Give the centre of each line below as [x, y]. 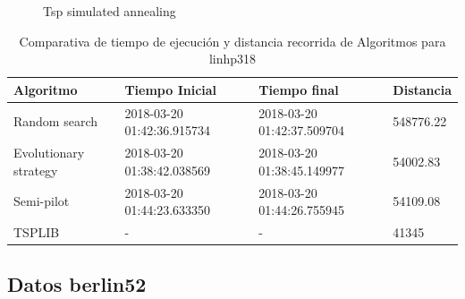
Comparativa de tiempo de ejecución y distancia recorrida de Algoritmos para [232, 41]
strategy [36, 170]
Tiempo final [299, 89]
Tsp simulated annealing [110, 11]
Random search [56, 121]
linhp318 [232, 59]
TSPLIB [37, 231]
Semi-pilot [42, 201]
